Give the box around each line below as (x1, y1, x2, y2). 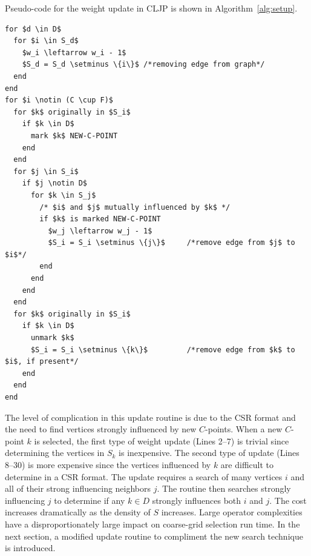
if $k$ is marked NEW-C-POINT (39, 215, 161, 224)
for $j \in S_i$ (13, 167, 79, 176)
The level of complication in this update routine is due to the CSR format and (5, 410, 296, 423)
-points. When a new (205, 423, 283, 435)
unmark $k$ (30, 333, 74, 343)
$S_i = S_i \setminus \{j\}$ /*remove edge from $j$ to (48, 238, 295, 247)
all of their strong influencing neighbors (5, 482, 151, 495)
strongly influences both (152, 494, 241, 506)
